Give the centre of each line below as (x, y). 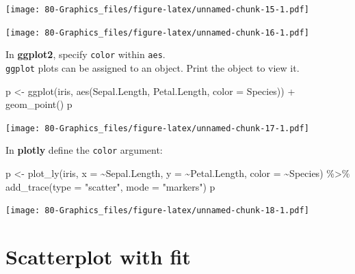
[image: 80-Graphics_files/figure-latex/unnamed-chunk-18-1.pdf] (157, 211)
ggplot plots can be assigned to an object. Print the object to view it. (153, 67)
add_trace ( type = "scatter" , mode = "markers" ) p (110, 186)
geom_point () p (39, 104)
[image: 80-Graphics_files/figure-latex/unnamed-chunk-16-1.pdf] (157, 32)
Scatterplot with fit (98, 257)
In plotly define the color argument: (84, 150)
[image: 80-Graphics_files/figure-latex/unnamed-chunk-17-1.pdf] (157, 128)
